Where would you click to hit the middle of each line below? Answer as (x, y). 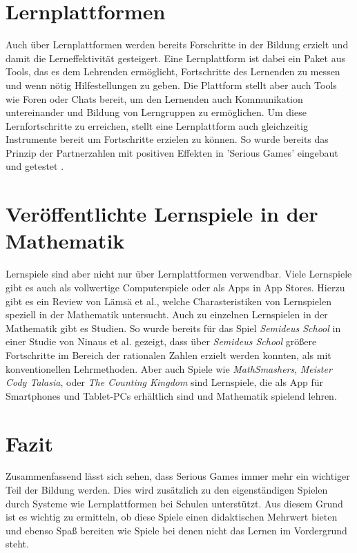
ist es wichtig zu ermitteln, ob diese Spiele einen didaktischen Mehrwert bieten (172, 517)
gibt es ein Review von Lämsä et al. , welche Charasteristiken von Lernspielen (168, 301)
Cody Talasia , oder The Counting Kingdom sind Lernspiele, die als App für (164, 382)
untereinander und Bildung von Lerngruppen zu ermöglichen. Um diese (156, 112)
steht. (17, 544)
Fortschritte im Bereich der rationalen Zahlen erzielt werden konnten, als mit (168, 355)
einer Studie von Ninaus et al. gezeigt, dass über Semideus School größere (161, 341)
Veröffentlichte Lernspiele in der (162, 214)
